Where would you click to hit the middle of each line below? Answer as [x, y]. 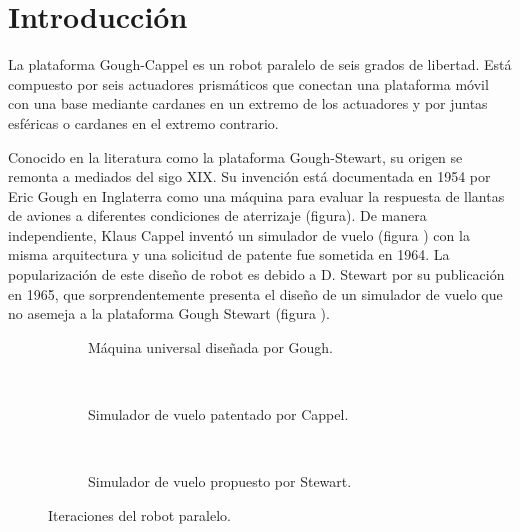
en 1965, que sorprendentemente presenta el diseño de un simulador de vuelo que [255, 293]
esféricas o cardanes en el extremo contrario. [143, 122]
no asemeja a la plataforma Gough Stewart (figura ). [169, 313]
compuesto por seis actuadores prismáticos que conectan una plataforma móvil [248, 83]
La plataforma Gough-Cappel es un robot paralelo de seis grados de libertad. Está [260, 64]
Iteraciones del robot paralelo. [139, 514]
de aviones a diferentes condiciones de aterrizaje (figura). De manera [217, 215]
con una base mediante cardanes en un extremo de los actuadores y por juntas [248, 103]
